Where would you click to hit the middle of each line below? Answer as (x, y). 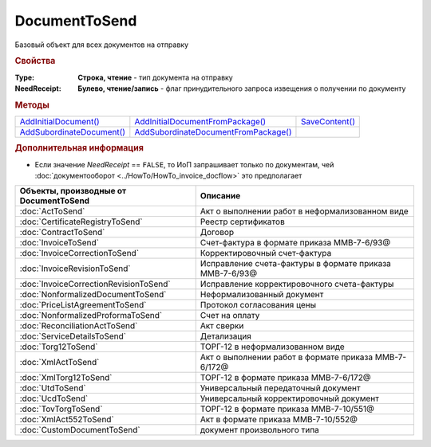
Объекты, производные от (73, 191)
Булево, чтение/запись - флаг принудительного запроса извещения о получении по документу (242, 88)
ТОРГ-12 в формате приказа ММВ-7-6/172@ (285, 378)
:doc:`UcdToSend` (54, 398)
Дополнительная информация (79, 148)
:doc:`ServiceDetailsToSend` (73, 336)
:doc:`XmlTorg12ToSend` (66, 378)
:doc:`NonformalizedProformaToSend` (91, 316)
